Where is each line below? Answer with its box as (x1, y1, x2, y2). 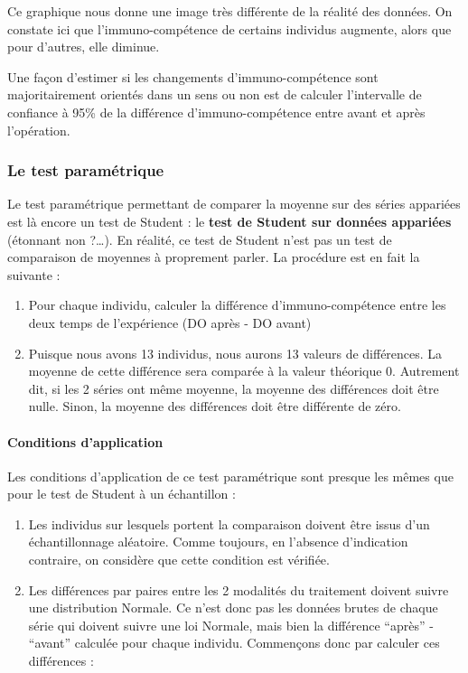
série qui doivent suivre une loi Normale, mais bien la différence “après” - (28, 615, 434, 634)
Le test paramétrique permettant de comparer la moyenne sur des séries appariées (7, 194, 461, 213)
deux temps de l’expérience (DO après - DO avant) (28, 313, 312, 332)
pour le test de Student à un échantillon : (7, 484, 236, 503)
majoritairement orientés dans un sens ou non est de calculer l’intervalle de (7, 85, 422, 104)
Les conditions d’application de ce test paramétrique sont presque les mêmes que (7, 466, 454, 485)
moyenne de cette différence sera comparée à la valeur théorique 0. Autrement (28, 361, 460, 380)
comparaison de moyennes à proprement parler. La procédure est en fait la (7, 248, 420, 266)
